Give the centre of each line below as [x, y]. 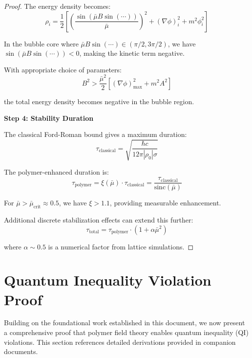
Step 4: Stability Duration [49, 118]
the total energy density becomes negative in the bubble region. [99, 101]
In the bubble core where [41, 43]
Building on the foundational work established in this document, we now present [125, 323]
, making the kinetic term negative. [132, 53]
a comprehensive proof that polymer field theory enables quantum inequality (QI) [126, 332]
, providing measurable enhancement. [165, 203]
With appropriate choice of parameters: [63, 69]
